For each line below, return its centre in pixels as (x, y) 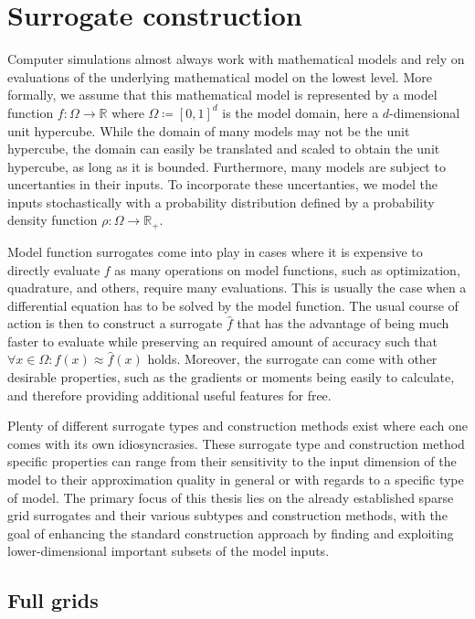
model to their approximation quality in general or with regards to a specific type (236, 480)
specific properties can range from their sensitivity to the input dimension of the (232, 461)
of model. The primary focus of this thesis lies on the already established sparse (231, 497)
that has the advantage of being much (343, 323)
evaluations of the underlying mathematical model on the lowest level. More (220, 76)
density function (53, 220)
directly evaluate (54, 269)
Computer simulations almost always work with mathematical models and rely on (236, 59)
